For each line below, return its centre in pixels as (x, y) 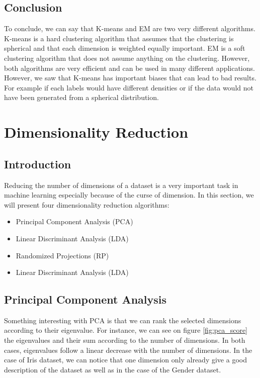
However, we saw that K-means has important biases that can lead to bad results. (130, 78)
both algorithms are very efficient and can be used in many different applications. (129, 68)
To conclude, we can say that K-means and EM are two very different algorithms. (130, 28)
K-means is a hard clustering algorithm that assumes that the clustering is (119, 38)
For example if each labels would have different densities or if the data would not (129, 87)
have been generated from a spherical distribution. (81, 97)
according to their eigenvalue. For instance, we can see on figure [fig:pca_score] (126, 330)
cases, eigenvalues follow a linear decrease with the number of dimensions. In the (128, 350)
